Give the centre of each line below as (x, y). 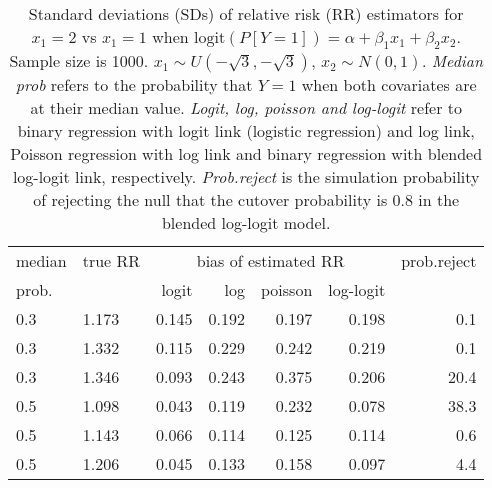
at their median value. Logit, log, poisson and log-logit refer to (246, 108)
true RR (111, 261)
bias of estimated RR (270, 261)
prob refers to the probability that (134, 85)
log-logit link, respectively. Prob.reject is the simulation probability (246, 177)
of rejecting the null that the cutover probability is (210, 200)
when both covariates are (389, 85)
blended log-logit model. (246, 223)
